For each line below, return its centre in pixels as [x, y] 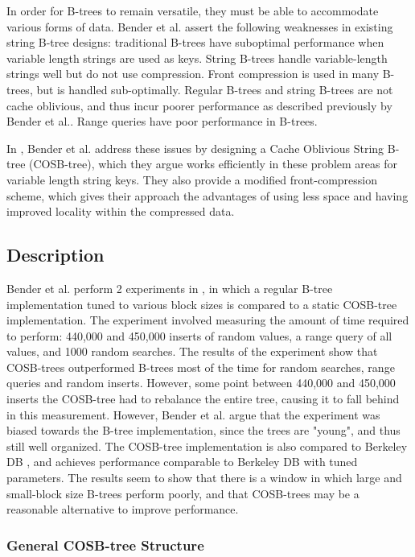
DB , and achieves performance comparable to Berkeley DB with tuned [182, 462]
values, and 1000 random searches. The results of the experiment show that [192, 351]
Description [55, 255]
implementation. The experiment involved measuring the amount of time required [208, 320]
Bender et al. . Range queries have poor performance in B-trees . [162, 121]
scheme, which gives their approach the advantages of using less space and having [207, 195]
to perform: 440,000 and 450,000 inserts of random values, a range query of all [199, 335]
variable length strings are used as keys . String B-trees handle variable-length [197, 58]
